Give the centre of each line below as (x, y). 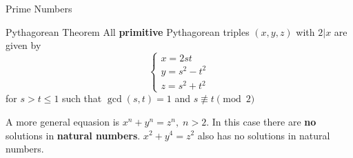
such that (82, 98)
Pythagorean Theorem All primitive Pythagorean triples (128, 31)
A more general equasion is (63, 121)
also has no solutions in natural (264, 135)
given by (23, 45)
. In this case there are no (261, 121)
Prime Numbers (39, 8)
